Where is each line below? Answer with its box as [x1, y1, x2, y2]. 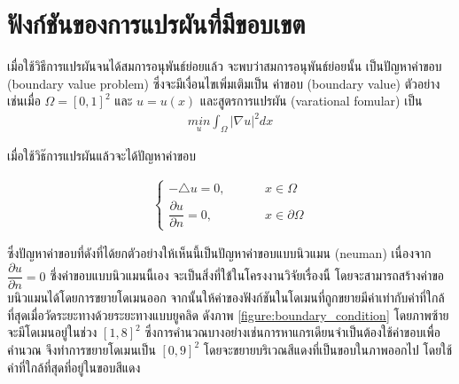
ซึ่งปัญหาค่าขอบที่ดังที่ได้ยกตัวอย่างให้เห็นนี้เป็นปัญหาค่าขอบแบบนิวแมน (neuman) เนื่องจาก [7, 244, 432, 263]
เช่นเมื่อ [7, 91, 41, 110]
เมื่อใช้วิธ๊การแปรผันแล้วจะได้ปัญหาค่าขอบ [7, 146, 196, 165]
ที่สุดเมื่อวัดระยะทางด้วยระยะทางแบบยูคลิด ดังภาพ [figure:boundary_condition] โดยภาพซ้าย [7, 305, 449, 324]
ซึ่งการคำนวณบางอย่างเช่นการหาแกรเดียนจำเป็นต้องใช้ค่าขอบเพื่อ [144, 323, 440, 341]
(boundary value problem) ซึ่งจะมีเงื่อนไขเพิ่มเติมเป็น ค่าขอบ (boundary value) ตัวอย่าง [7, 74, 440, 92]
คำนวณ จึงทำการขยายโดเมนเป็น [7, 340, 156, 358]
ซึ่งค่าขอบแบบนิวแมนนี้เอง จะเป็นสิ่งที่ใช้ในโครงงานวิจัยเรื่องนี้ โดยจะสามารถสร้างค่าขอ [50, 266, 445, 285]
